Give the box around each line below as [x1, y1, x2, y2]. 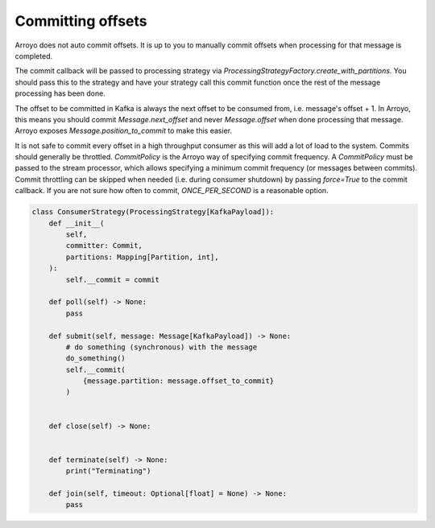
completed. [14, 51, 52, 60]
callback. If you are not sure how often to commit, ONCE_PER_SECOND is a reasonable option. [14, 186, 329, 196]
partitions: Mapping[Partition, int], [65, 252, 219, 262]
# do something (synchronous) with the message [65, 342, 258, 352]
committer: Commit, [65, 241, 143, 250]
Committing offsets [14, 12, 148, 30]
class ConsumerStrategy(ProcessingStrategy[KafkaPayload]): [31, 208, 275, 217]
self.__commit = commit [65, 274, 160, 284]
